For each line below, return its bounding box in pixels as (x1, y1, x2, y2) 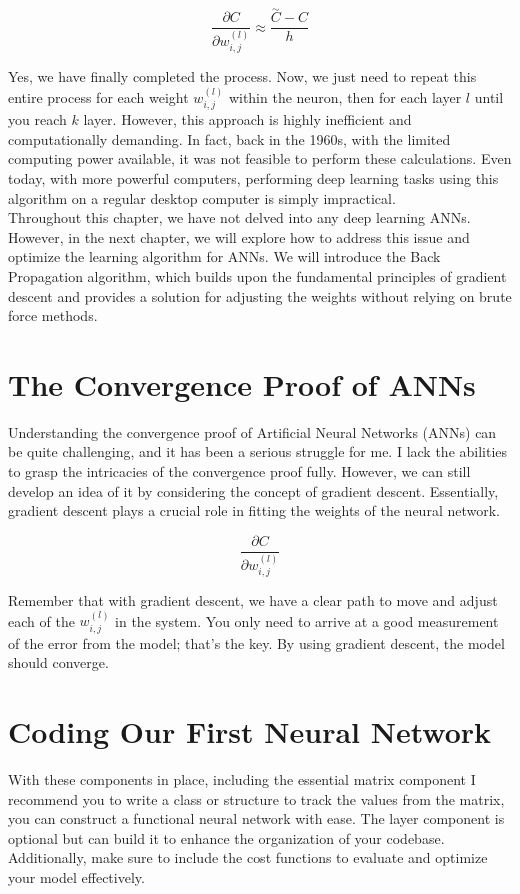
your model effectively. (8, 867, 145, 888)
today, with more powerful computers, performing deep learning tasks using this (8, 167, 499, 188)
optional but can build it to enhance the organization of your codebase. (8, 827, 445, 848)
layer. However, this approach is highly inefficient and (83, 109, 412, 130)
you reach (8, 109, 67, 130)
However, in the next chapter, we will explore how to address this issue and (8, 226, 470, 247)
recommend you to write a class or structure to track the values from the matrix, (8, 788, 505, 809)
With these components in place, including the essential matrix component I (8, 769, 476, 790)
